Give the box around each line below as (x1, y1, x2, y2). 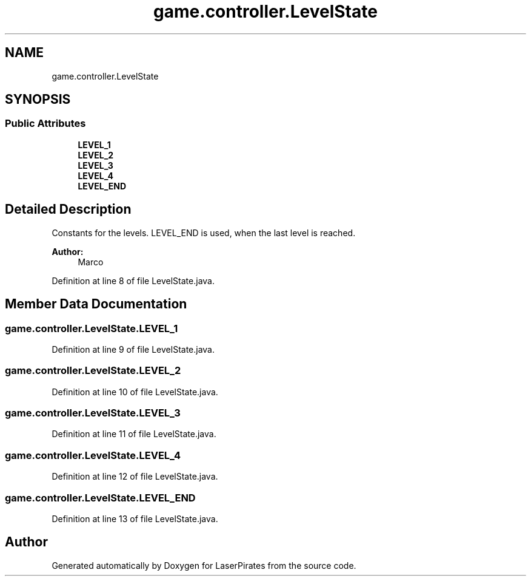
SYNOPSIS (5, 92, 71, 107)
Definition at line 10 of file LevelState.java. (52, 386, 218, 397)
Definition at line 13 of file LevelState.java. (52, 513, 218, 524)
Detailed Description (5, 202, 132, 217)
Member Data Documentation (5, 296, 187, 312)
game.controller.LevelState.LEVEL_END (5, 491, 196, 504)
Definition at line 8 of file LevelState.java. (52, 275, 215, 286)
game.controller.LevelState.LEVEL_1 (5, 322, 178, 335)
